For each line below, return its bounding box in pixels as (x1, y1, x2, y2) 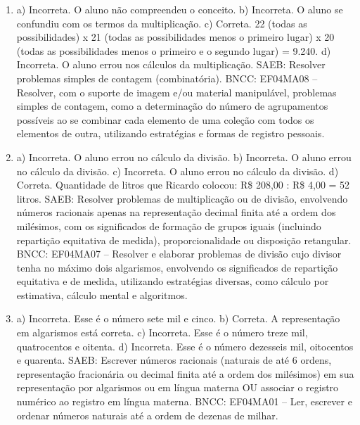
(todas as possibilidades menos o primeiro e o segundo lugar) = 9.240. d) (16, 43, 331, 58)
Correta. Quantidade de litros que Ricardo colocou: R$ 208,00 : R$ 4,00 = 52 (16, 177, 350, 192)
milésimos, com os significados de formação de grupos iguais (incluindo (16, 218, 321, 233)
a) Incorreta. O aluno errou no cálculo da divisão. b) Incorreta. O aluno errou (16, 149, 352, 164)
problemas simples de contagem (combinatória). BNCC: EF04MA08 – (16, 70, 318, 85)
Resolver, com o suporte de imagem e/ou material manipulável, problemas (16, 84, 337, 99)
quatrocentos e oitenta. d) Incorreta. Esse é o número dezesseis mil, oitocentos (16, 338, 354, 353)
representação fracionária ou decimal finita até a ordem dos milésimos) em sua (16, 366, 354, 381)
